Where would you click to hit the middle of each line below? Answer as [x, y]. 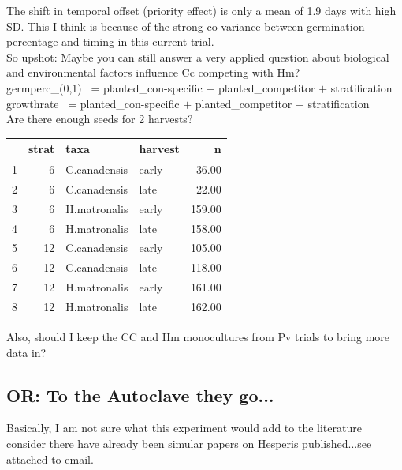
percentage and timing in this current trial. [110, 41]
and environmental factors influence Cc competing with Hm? [153, 72]
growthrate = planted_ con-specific [93, 103]
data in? [26, 352]
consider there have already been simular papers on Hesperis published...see [189, 444]
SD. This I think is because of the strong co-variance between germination [186, 26]
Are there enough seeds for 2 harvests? [100, 119]
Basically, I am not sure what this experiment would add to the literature [184, 428]
